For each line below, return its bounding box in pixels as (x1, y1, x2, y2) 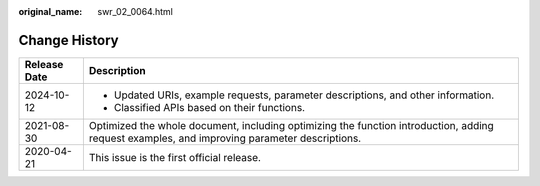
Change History (18, 31, 119, 49)
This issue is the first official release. (88, 150, 262, 164)
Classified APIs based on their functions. (113, 100, 305, 114)
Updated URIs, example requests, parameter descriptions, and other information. (113, 88, 495, 102)
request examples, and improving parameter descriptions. (88, 131, 362, 145)
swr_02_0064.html (97, 6, 174, 17)
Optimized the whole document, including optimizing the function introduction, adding (88, 118, 494, 132)
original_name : (18, 6, 83, 17)
